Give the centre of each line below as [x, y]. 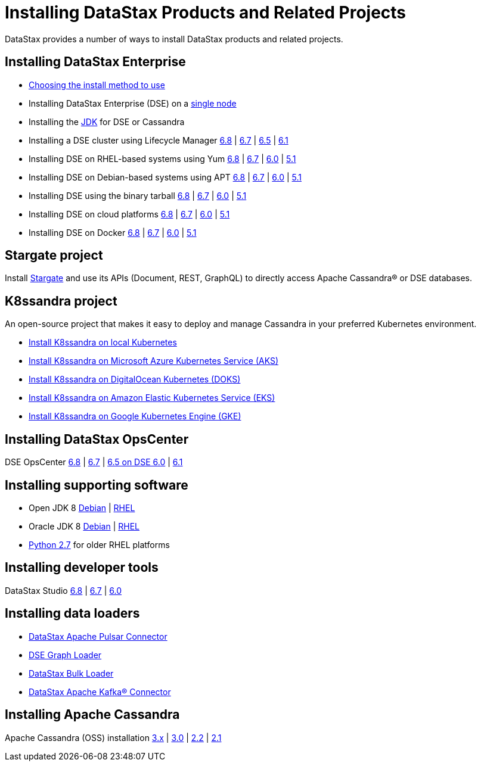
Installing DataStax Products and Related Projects [206, 13]
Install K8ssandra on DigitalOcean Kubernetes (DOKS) [135, 379]
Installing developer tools [82, 568]
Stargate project [54, 256]
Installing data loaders [72, 614]
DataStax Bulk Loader [71, 673]
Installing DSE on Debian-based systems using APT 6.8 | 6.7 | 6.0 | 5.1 [165, 177]
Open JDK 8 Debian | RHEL [82, 507]
